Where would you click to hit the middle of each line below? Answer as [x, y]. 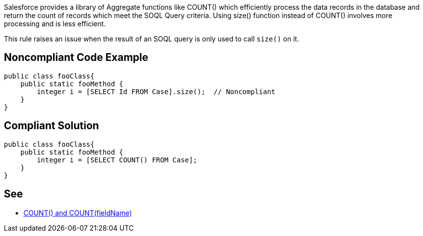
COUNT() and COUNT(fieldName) [78, 213]
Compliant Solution [51, 126]
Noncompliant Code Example [76, 58]
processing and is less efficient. [55, 24]
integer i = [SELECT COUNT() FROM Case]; [117, 160]
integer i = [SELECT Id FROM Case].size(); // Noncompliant [156, 91]
